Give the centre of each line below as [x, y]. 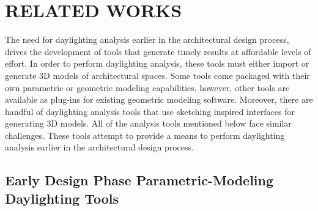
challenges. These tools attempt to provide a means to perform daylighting [145, 135]
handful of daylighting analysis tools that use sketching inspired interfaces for [150, 111]
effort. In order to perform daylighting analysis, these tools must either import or [157, 63]
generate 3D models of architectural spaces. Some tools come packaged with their [157, 75]
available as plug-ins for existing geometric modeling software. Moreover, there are [159, 99]
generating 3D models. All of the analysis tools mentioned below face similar [148, 123]
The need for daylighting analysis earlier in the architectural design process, [147, 39]
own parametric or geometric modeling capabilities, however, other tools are [147, 87]
